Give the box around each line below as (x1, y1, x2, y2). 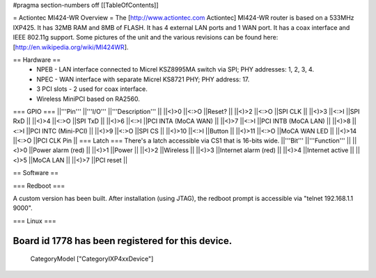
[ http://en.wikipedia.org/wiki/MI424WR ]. (13, 42, 129, 51)
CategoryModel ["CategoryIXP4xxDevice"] (30, 254, 154, 263)
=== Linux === (13, 216, 56, 225)
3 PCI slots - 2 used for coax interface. (36, 85, 148, 93)
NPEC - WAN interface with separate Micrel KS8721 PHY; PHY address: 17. (36, 75, 250, 83)
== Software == (13, 169, 59, 177)
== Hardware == (13, 56, 61, 64)
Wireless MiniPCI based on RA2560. (36, 95, 141, 103)
